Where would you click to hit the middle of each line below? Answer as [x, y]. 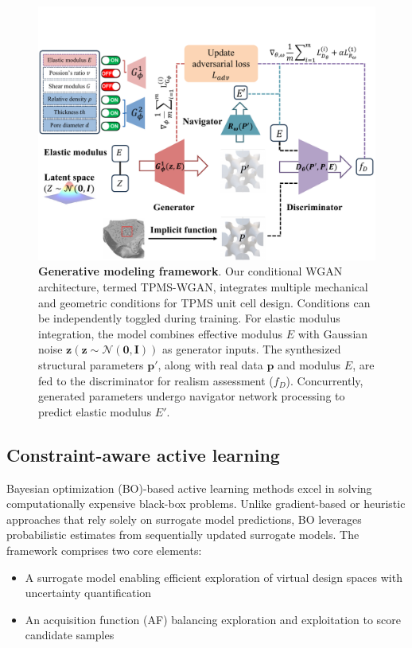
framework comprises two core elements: [104, 550]
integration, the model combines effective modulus [161, 333]
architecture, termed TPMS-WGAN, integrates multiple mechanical [203, 287]
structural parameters [91, 364]
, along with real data [210, 364]
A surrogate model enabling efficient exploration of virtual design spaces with [214, 577]
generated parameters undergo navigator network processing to [192, 396]
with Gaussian [333, 333]
